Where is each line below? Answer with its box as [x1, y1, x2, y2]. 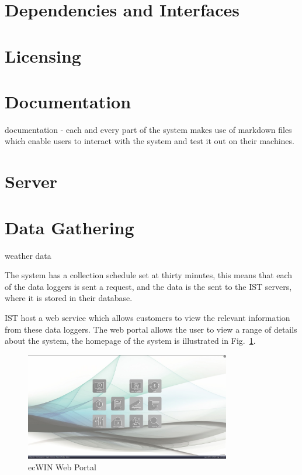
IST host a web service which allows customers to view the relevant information [5, 311, 290, 323]
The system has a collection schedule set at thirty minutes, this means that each [5, 269, 293, 281]
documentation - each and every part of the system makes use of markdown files [5, 123, 292, 135]
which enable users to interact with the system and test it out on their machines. [5, 135, 294, 147]
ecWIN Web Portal [28, 461, 96, 473]
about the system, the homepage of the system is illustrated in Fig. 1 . [5, 334, 256, 347]
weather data [5, 249, 51, 261]
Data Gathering [5, 215, 134, 239]
